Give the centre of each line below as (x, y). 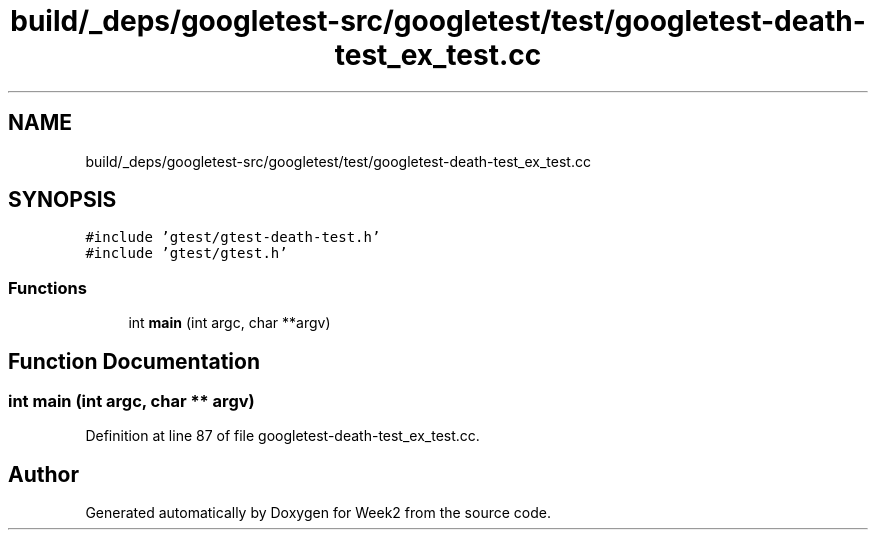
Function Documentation (134, 361)
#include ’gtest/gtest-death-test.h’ (233, 237)
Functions (47, 287)
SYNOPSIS (62, 200)
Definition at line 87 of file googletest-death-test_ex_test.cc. (282, 436)
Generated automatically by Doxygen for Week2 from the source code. (318, 513)
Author (43, 474)
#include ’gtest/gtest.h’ (186, 253)
